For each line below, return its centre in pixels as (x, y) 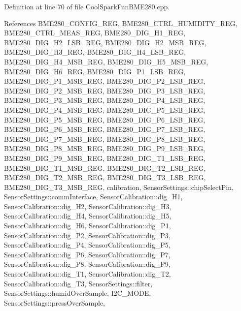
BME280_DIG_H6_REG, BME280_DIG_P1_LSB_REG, (95, 71)
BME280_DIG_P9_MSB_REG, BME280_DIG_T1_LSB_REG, (105, 158)
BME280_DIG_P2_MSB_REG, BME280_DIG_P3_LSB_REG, (105, 90)
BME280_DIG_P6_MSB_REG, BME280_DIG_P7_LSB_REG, (105, 129)
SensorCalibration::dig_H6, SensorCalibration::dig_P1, (87, 226)
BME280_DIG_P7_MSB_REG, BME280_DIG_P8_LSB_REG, (105, 139)
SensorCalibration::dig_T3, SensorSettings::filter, (78, 283)
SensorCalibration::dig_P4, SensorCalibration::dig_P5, (87, 245)
